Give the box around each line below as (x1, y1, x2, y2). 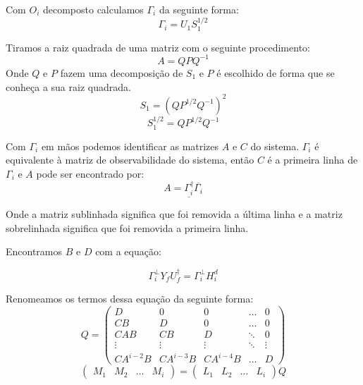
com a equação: (95, 244, 161, 259)
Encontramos (6, 244, 63, 259)
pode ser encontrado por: (36, 166, 144, 181)
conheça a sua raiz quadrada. (6, 79, 131, 94)
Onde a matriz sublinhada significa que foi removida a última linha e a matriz (6, 207, 343, 221)
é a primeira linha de (267, 152, 358, 167)
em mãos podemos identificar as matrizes (41, 138, 219, 153)
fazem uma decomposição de (60, 65, 183, 80)
